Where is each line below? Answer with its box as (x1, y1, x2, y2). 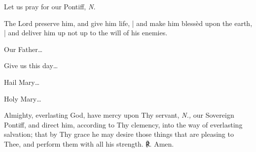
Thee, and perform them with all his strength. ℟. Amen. (4, 138, 174, 149)
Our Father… (4, 44, 43, 54)
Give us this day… (4, 60, 58, 71)
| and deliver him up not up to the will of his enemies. (4, 27, 168, 38)
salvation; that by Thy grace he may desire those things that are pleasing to (4, 129, 234, 139)
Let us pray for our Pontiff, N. (4, 1, 96, 11)
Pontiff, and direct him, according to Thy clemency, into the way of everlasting (4, 119, 243, 129)
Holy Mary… (4, 93, 41, 103)
